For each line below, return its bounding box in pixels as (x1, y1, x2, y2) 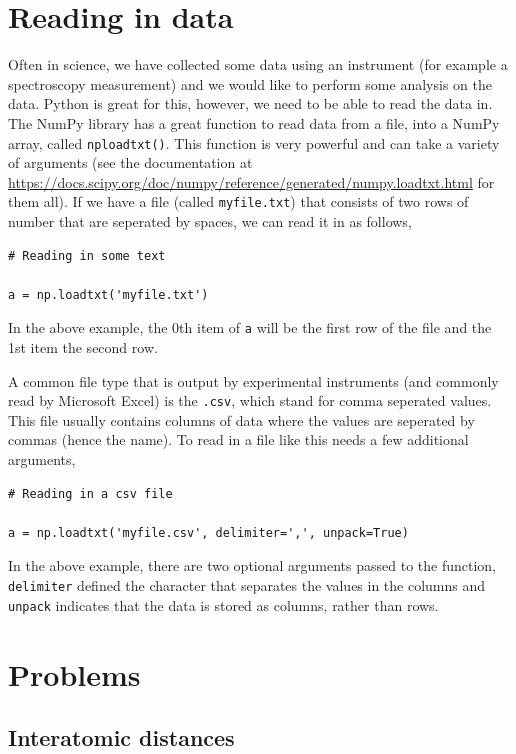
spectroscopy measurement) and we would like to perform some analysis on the (8, 73, 492, 94)
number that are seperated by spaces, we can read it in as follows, (8, 211, 412, 231)
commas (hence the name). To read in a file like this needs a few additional (8, 429, 469, 450)
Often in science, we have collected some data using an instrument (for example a (8, 54, 508, 75)
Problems (8, 653, 141, 694)
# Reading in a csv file (8, 486, 173, 501)
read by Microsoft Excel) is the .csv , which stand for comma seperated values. (8, 390, 492, 411)
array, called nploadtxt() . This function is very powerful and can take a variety (8, 132, 500, 153)
